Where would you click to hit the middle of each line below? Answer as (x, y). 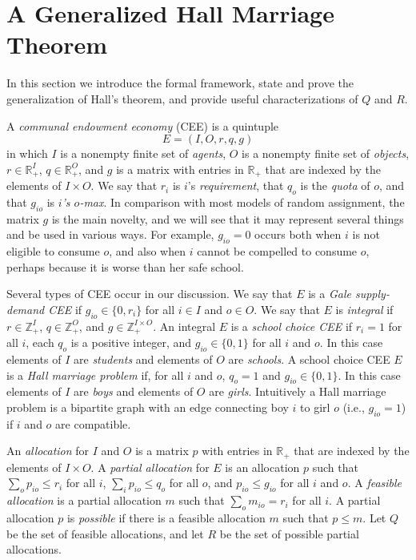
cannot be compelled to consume (277, 251)
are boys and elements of (134, 391)
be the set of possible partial (289, 533)
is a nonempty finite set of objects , (326, 153)
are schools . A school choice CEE (309, 359)
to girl (315, 407)
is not (366, 234)
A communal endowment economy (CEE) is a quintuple (143, 125)
